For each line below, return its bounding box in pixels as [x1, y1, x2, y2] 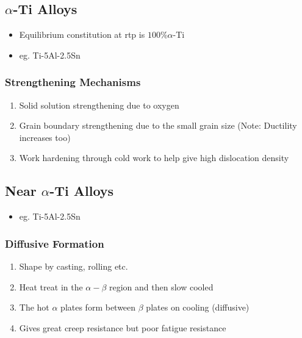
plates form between [60, 301, 136, 314]
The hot [19, 301, 49, 314]
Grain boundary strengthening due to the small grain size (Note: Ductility [19, 119, 297, 132]
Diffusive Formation [5, 236, 104, 251]
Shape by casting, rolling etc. [19, 260, 128, 272]
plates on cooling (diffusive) [146, 301, 250, 314]
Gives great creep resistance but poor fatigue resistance [19, 321, 226, 334]
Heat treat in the [19, 280, 83, 293]
